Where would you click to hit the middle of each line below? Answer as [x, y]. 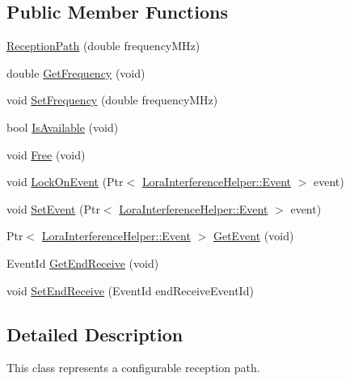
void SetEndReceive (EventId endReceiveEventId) [130, 290]
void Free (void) [46, 154]
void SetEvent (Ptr [53, 208]
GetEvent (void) [253, 236]
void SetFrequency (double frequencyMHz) [112, 100]
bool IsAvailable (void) [63, 127]
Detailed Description [95, 334]
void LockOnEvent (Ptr [65, 182]
